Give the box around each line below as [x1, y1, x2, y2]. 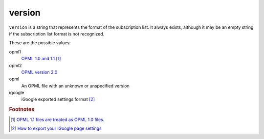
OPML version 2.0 [21, 69, 58, 75]
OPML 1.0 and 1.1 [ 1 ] [21, 56, 61, 62]
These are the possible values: [9, 40, 71, 46]
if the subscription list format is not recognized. [9, 31, 105, 36]
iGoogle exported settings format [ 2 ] [21, 96, 95, 102]
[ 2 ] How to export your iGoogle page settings [10, 125, 102, 131]
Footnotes [9, 106, 35, 113]
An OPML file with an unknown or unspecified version [21, 83, 130, 88]
